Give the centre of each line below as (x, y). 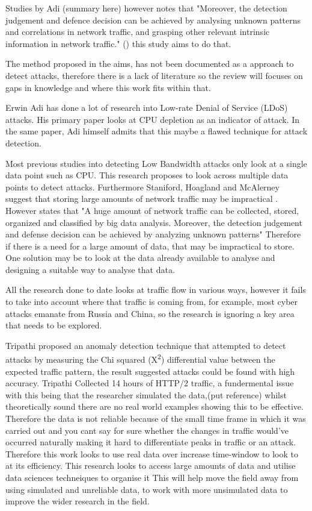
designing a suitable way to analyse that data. (90, 269)
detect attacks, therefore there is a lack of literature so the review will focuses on (154, 75)
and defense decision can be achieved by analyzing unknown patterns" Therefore (153, 234)
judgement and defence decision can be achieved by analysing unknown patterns (153, 20)
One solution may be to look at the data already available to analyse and (140, 258)
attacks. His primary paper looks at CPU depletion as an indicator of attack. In (153, 119)
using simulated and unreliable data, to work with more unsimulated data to (147, 489)
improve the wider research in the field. (78, 501)
